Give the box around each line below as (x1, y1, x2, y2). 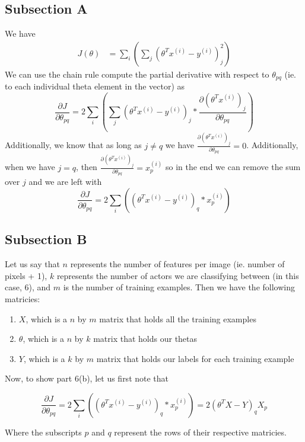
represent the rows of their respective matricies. (114, 425, 287, 438)
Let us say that (5, 258, 60, 270)
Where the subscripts (5, 425, 82, 438)
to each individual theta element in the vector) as (5, 80, 185, 92)
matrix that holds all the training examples (99, 312, 256, 325)
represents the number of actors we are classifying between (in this (56, 269, 299, 281)
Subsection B (5, 230, 87, 248)
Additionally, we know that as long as (5, 139, 142, 151)
